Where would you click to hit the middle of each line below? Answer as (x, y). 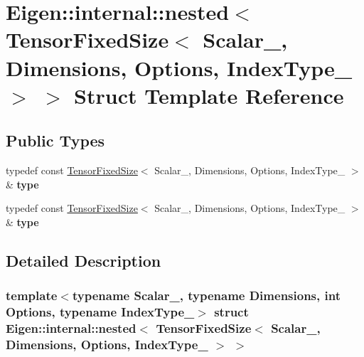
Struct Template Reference (209, 95)
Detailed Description (84, 260)
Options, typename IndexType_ (100, 312)
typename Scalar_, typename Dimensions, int (206, 295)
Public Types (55, 140)
